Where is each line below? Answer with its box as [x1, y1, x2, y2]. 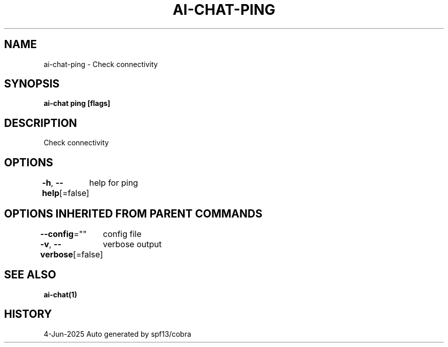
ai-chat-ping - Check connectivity [43, 59, 158, 69]
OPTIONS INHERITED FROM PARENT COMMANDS [4, 207, 262, 220]
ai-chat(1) [43, 290, 77, 299]
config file [103, 228, 142, 239]
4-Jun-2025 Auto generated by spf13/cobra [43, 329, 191, 338]
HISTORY [4, 308, 52, 321]
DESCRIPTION [4, 116, 77, 129]
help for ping [89, 178, 138, 188]
